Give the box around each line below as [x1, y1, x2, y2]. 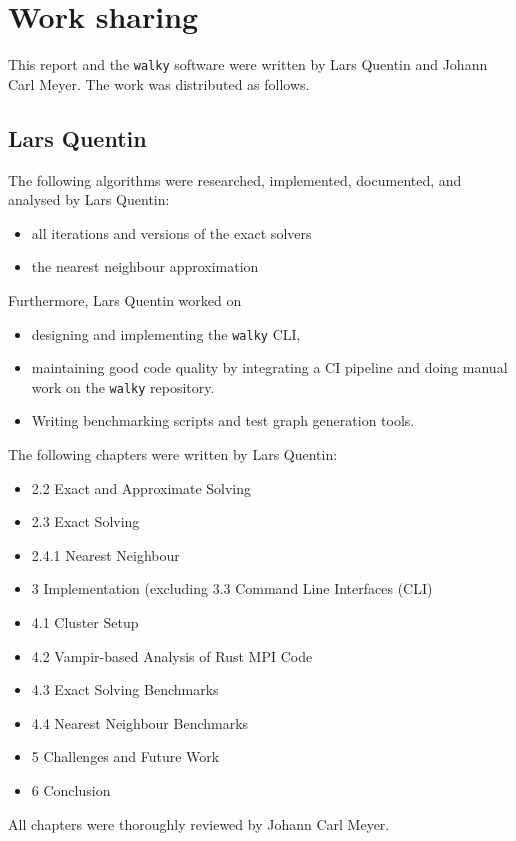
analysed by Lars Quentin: [8, 189, 170, 210]
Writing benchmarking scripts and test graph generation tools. [31, 410, 415, 431]
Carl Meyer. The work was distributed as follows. [8, 73, 310, 94]
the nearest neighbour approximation [31, 256, 259, 277]
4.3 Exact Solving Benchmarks [31, 679, 219, 700]
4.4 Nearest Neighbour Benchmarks [31, 712, 249, 733]
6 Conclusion [31, 779, 111, 800]
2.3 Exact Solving [31, 511, 140, 532]
